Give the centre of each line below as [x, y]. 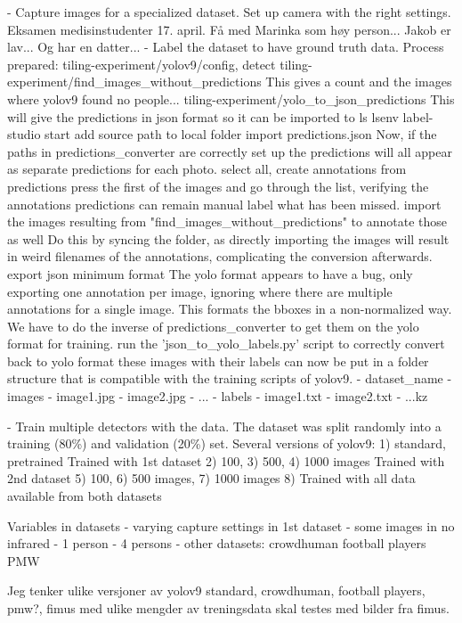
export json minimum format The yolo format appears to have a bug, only [210, 273]
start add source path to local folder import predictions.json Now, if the [241, 134]
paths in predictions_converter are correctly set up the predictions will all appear [230, 151]
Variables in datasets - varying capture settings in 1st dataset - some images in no [231, 525]
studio [24, 134]
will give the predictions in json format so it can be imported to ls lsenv [203, 116]
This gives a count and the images [359, 82]
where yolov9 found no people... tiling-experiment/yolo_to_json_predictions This [231, 98]
